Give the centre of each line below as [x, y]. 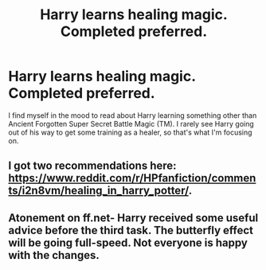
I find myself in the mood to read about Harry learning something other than [133, 115]
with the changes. [54, 255]
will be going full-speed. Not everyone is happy [128, 243]
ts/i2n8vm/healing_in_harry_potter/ [98, 191]
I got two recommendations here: [92, 166]
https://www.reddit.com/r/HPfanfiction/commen [132, 178]
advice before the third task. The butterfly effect [131, 230]
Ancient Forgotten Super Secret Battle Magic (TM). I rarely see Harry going [131, 123]
